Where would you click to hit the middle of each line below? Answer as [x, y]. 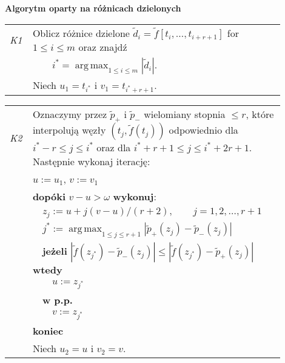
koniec [48, 331]
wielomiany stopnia [185, 114]
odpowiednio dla [203, 130]
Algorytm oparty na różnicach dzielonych [93, 8]
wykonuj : [135, 197]
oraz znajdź [103, 47]
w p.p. [57, 300]
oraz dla [114, 148]
